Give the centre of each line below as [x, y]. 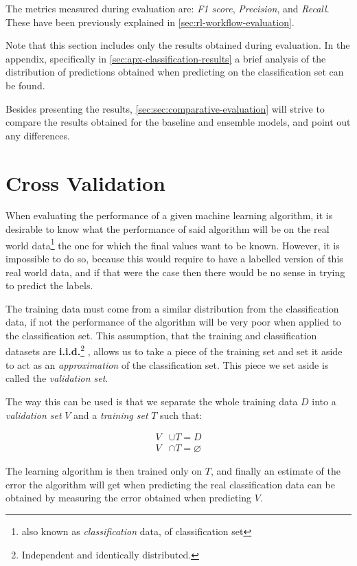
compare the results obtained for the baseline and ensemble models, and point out [178, 122]
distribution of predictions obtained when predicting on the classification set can [175, 72]
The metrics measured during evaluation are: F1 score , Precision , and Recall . [168, 8]
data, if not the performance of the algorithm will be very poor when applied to [173, 322]
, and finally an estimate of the [276, 471]
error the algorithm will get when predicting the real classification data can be [170, 484]
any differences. [38, 135]
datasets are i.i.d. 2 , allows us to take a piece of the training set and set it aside [174, 350]
